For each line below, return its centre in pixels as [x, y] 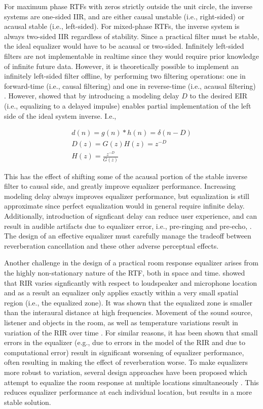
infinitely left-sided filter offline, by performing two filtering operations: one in [125, 76]
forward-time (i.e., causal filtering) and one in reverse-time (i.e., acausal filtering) [130, 86]
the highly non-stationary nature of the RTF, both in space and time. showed [125, 273]
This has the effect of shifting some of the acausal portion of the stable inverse [126, 176]
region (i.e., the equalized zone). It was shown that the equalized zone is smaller [128, 302]
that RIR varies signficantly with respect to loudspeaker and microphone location [131, 282]
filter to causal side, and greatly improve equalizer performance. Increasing [120, 186]
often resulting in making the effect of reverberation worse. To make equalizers [126, 362]
